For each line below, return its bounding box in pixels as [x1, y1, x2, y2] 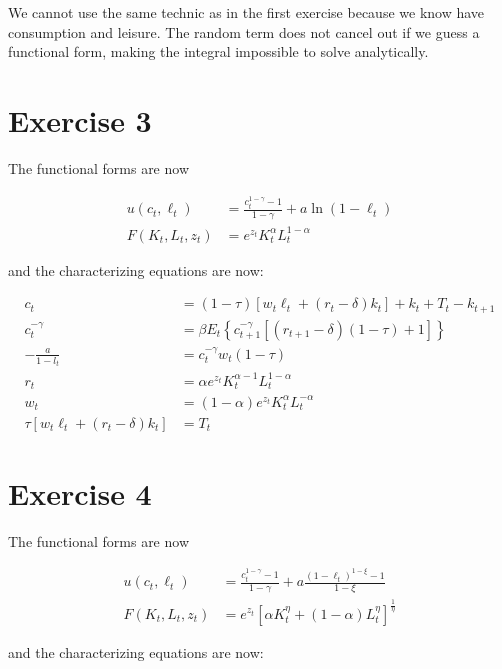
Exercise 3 [8, 99, 152, 140]
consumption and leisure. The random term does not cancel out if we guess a [8, 21, 480, 42]
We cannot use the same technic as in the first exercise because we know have [8, 2, 485, 22]
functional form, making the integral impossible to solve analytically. [8, 41, 429, 62]
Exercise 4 [8, 472, 152, 513]
